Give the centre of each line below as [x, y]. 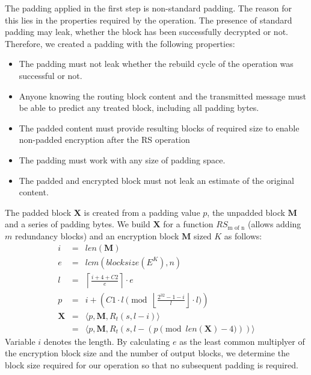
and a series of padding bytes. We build [78, 224]
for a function [188, 224]
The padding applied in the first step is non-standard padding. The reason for [148, 8]
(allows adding [274, 224]
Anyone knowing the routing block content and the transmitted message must [162, 96]
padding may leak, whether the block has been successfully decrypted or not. [146, 32]
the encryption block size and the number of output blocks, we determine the [147, 353]
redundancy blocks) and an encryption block [97, 235]
